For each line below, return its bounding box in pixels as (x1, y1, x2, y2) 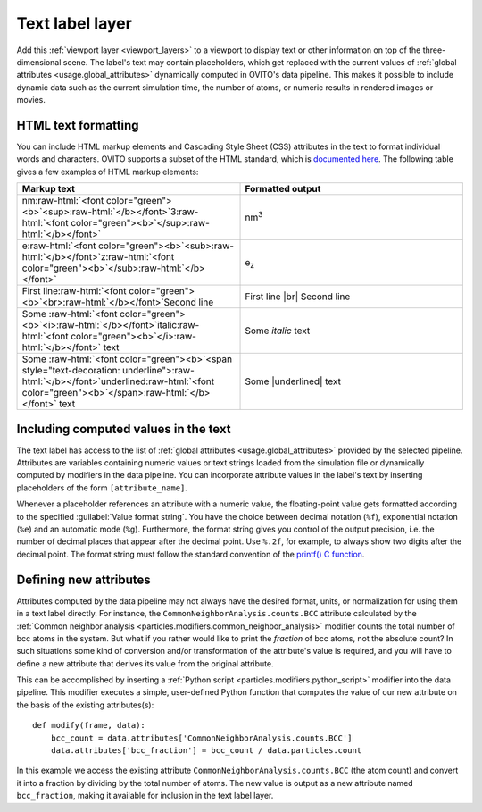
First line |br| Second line (245, 290, 351, 303)
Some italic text (245, 324, 311, 337)
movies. (16, 95, 46, 105)
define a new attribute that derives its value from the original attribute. (16, 657, 274, 669)
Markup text (21, 183, 76, 196)
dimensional (16, 56, 62, 67)
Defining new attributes (16, 572, 151, 587)
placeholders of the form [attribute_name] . (16, 482, 187, 493)
